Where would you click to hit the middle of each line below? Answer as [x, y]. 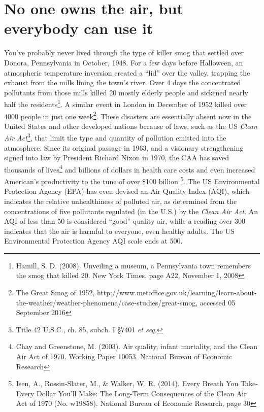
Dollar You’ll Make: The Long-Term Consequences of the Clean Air [142, 393]
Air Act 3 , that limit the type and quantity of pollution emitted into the [115, 137]
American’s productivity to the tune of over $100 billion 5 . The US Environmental [132, 180]
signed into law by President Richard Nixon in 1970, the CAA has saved [117, 158]
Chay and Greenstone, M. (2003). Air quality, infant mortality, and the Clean [137, 346]
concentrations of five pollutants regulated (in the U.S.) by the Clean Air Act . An [131, 211]
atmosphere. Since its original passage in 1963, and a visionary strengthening [124, 147]
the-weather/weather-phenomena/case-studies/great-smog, [107, 302]
